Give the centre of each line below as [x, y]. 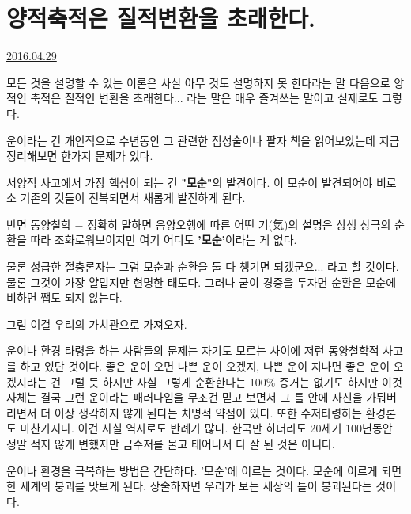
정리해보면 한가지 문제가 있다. [80, 156]
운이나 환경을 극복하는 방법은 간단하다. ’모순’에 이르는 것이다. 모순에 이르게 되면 [204, 470]
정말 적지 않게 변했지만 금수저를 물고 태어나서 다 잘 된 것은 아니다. [171, 444]
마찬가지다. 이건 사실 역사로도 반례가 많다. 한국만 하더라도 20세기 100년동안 [206, 428]
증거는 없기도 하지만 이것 [341, 381]
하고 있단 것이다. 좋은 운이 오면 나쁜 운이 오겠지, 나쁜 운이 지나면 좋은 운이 [205, 366]
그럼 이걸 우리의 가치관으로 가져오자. [97, 324]
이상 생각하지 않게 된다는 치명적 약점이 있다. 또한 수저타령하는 [208, 412]
